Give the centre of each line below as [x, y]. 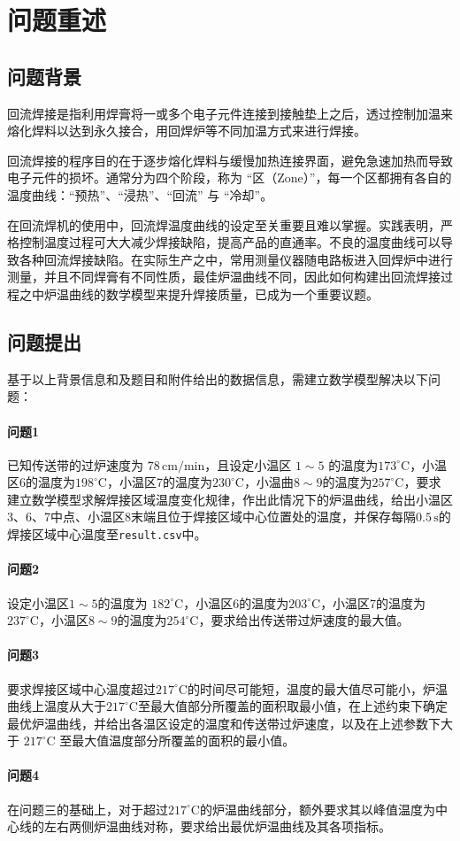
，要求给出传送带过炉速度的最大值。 [304, 620]
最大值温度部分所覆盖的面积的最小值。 [184, 741]
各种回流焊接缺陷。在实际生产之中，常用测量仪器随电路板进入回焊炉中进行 [236, 259]
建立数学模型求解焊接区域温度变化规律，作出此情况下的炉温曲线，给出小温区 [230, 499]
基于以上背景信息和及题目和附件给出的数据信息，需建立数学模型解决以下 [218, 378]
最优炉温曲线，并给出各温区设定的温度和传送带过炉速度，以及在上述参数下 [224, 723]
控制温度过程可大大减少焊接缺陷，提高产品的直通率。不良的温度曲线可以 [230, 242]
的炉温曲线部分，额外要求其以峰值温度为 [317, 809]
